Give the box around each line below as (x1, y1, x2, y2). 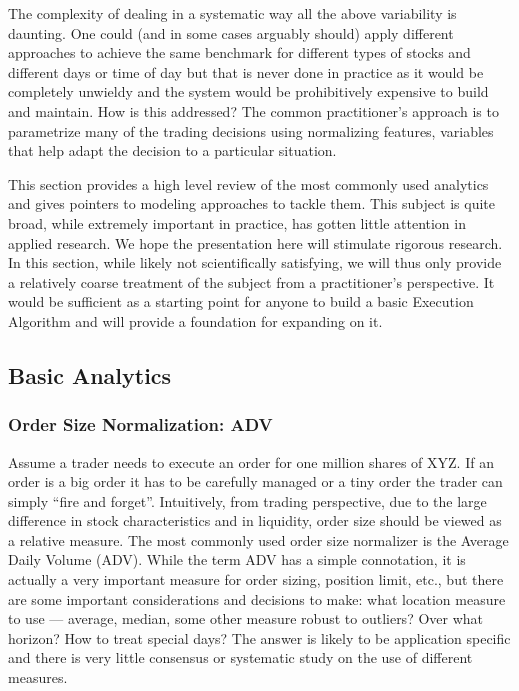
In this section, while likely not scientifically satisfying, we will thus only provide (8, 252, 502, 273)
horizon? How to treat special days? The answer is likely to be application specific (8, 627, 511, 648)
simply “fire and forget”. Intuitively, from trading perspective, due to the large (8, 490, 487, 511)
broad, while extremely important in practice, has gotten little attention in (8, 212, 466, 233)
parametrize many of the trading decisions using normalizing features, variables (8, 120, 494, 141)
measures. (8, 667, 68, 688)
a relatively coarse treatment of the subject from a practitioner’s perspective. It (8, 271, 495, 292)
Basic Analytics (8, 359, 172, 390)
